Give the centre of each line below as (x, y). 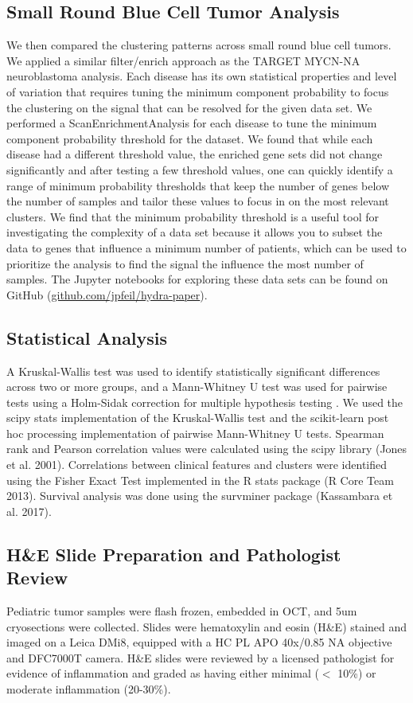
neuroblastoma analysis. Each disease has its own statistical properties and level (202, 76)
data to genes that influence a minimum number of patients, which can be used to (206, 247)
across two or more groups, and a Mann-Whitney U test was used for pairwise (197, 387)
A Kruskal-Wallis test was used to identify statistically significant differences (193, 371)
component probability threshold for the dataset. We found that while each (190, 138)
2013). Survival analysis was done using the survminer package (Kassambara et (200, 496)
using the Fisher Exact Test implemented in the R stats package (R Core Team (200, 480)
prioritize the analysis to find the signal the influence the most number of (185, 263)
